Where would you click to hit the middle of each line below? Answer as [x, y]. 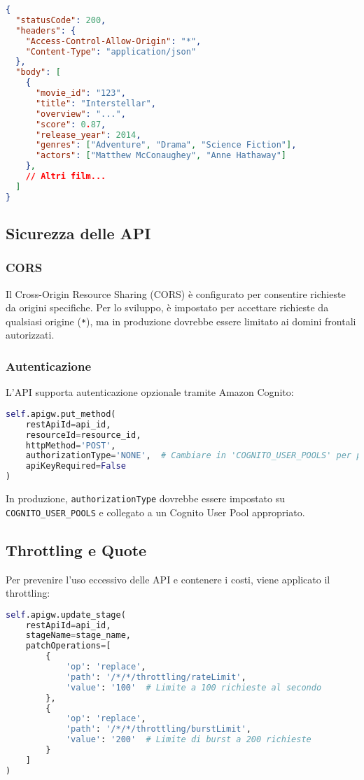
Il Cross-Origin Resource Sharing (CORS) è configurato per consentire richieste [176, 293]
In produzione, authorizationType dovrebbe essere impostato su [146, 498]
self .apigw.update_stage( [66, 615]
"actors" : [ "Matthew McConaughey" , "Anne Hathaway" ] [161, 156]
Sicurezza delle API [78, 233]
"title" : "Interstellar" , [96, 103]
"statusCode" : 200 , [61, 20]
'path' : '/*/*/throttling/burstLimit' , [158, 729]
